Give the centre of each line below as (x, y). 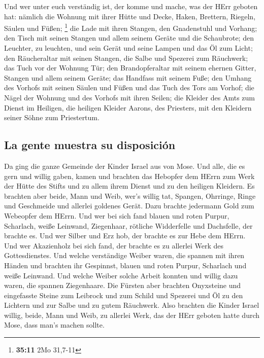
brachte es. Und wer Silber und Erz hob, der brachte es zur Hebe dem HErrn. (125, 236)
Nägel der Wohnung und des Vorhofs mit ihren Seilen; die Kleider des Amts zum (129, 97)
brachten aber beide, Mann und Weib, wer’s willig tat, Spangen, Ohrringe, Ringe (130, 195)
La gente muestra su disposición (90, 145)
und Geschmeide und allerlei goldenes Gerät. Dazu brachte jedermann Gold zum (129, 206)
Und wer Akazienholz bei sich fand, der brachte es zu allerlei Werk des (114, 245)
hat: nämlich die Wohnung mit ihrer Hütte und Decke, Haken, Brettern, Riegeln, (130, 16)
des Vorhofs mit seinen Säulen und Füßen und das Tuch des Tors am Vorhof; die (129, 87)
